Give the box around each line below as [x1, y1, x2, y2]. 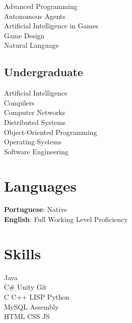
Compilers [4, 97, 35, 108]
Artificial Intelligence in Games [4, 20, 99, 31]
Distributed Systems [4, 116, 66, 127]
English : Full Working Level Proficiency [4, 214, 128, 224]
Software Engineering [4, 146, 68, 156]
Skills [4, 243, 41, 263]
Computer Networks [4, 107, 66, 117]
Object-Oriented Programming [4, 126, 97, 137]
